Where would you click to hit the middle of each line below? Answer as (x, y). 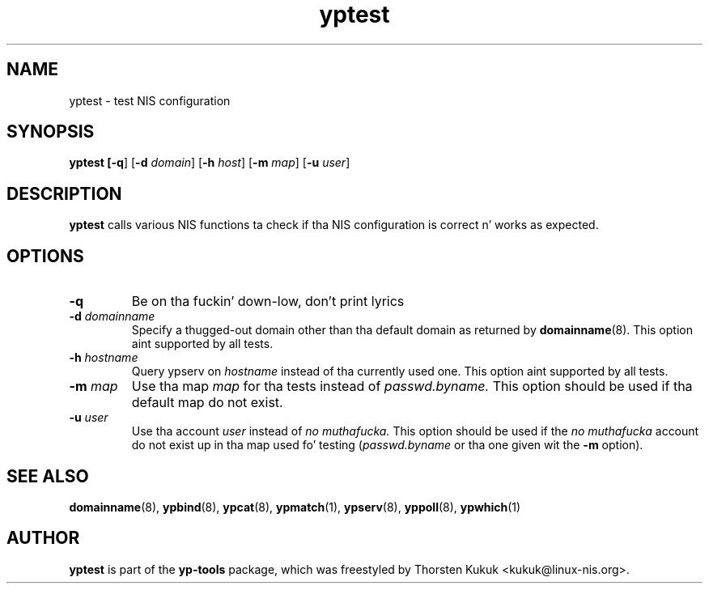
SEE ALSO (48, 476)
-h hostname (104, 358)
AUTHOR (43, 538)
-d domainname (112, 316)
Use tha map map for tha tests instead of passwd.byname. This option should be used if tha (412, 386)
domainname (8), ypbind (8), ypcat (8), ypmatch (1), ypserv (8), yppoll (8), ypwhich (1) (295, 507)
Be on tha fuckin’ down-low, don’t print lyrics (268, 301)
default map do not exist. (207, 403)
